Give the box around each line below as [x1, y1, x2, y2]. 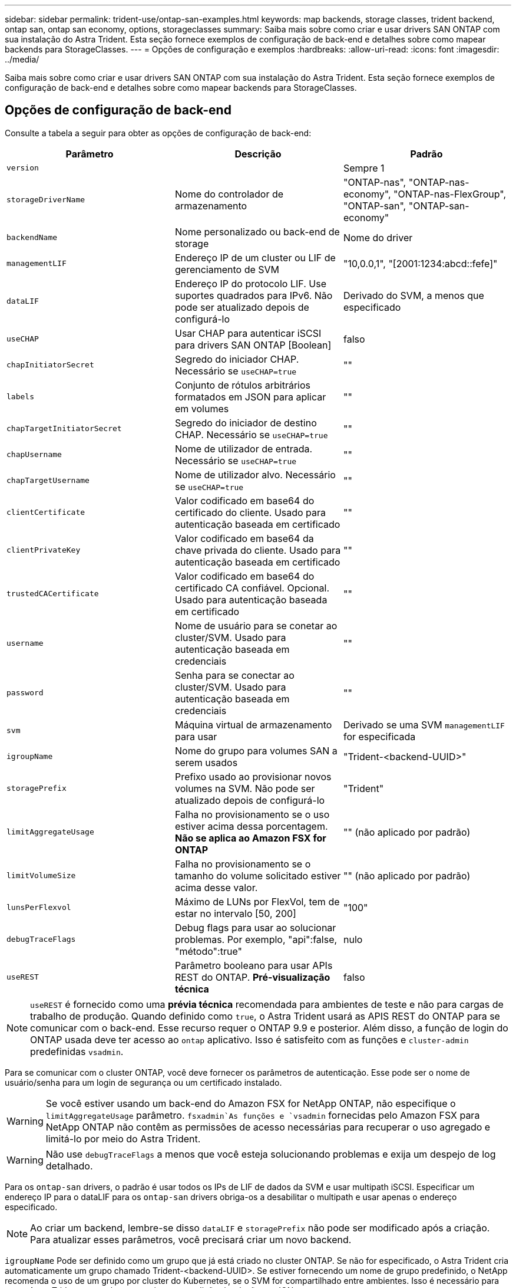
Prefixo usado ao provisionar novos [174, 770, 332, 783]
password [6, 688, 44, 698]
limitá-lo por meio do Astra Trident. [45, 1132, 201, 1145]
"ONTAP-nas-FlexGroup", [393, 188, 507, 200]
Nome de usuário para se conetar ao [174, 619, 338, 632]
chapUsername [6, 450, 62, 459]
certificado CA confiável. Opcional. [174, 581, 330, 594]
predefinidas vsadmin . [30, 1045, 124, 1057]
